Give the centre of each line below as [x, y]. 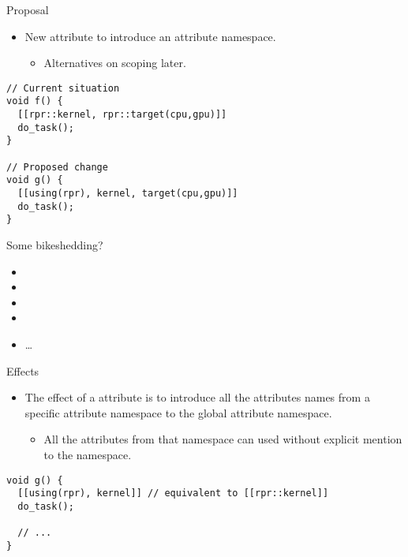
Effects [23, 370]
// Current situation [63, 88]
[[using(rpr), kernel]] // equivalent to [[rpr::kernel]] [173, 493]
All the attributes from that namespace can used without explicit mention [223, 439]
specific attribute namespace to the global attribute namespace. [178, 412]
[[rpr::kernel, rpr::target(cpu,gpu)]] [122, 115]
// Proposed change [57, 167]
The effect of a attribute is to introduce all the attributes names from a [197, 397]
